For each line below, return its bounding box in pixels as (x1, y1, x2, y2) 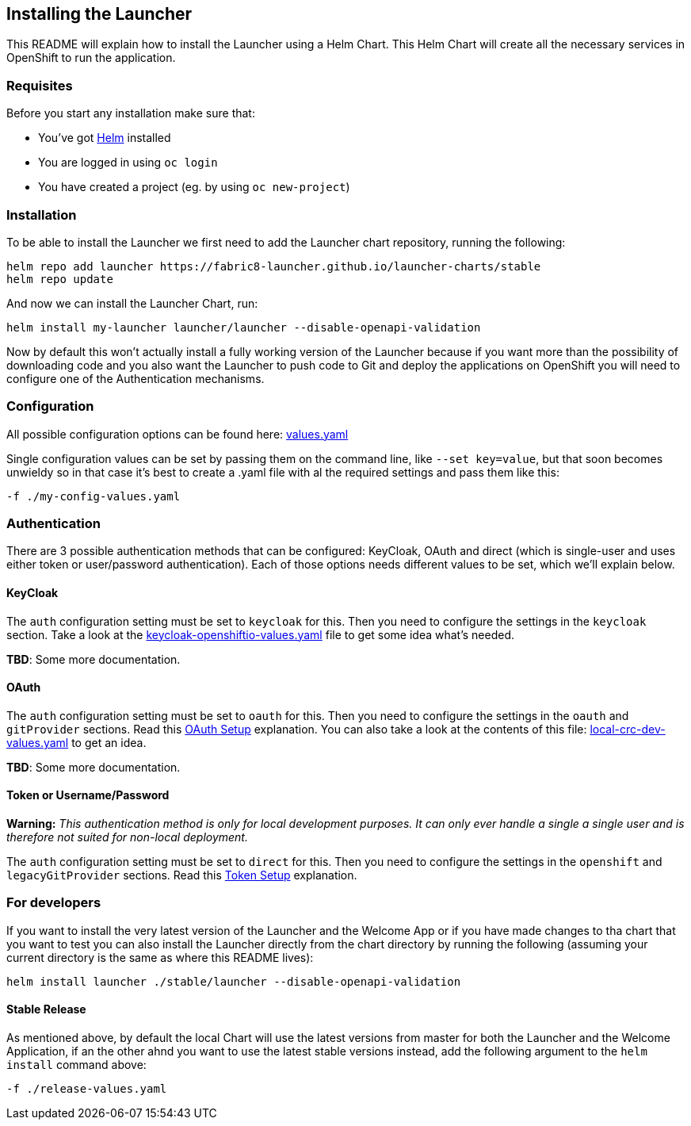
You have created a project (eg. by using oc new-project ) (38, 180, 350, 194)
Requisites (6, 77, 73, 94)
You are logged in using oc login (38, 155, 218, 170)
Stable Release (6, 1002, 86, 1017)
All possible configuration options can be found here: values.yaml (6, 427, 349, 441)
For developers (6, 894, 101, 911)
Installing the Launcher (6, 4, 193, 24)
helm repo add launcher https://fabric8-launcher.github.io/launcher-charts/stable (6, 259, 541, 273)
